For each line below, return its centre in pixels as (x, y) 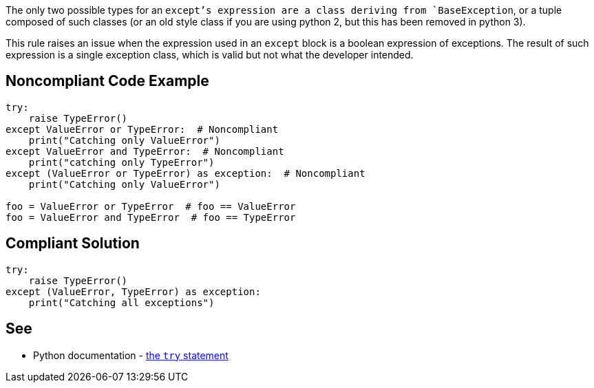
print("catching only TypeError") (121, 162)
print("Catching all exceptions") (121, 302)
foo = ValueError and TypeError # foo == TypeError (151, 217)
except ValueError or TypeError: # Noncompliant (142, 129)
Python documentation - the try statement (131, 355)
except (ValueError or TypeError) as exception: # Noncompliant (185, 173)
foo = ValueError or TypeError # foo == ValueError (151, 206)
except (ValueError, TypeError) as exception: (133, 291)
